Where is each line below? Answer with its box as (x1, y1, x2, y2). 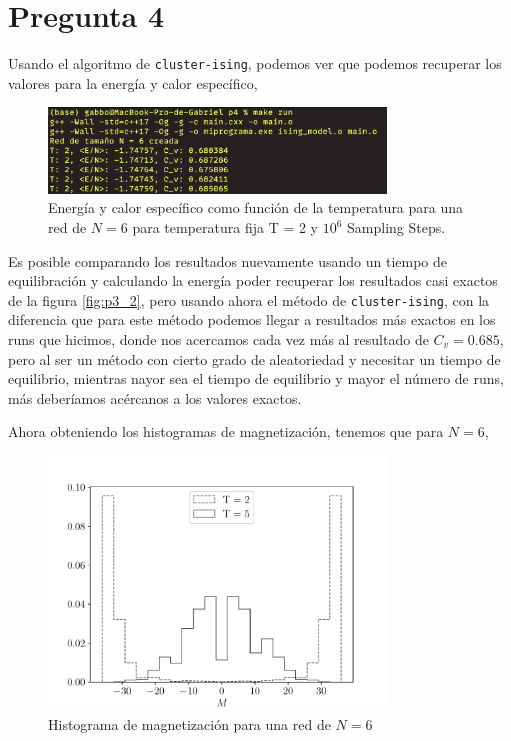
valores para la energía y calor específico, (8, 72, 258, 93)
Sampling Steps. (347, 217, 446, 237)
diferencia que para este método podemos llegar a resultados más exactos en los (8, 309, 496, 330)
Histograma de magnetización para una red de (48, 713, 331, 734)
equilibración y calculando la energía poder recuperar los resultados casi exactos (8, 270, 498, 291)
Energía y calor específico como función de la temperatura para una (48, 197, 464, 218)
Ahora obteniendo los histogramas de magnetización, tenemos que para (8, 421, 444, 442)
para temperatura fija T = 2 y (132, 217, 319, 237)
